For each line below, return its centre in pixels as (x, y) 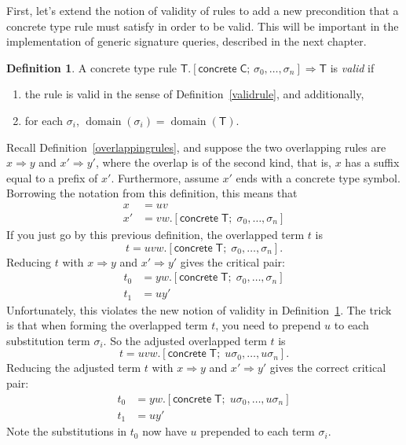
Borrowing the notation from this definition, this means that (152, 193)
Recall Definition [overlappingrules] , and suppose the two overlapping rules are (196, 147)
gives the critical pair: (232, 261)
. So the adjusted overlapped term (185, 340)
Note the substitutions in (67, 431)
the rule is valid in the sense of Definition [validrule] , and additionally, (194, 94)
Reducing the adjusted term (74, 368)
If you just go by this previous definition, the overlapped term (155, 234)
